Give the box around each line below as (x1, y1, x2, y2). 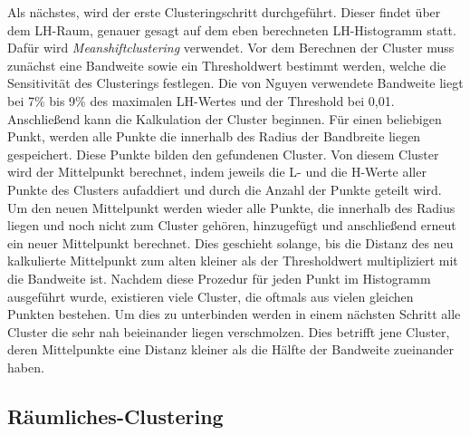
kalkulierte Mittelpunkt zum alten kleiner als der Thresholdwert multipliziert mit (7, 251, 458, 270)
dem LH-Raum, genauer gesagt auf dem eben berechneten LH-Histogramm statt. (7, 20, 456, 39)
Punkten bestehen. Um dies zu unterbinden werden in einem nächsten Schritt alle (7, 304, 461, 324)
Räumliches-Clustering (7, 401, 224, 430)
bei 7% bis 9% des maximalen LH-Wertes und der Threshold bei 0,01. (7, 91, 395, 110)
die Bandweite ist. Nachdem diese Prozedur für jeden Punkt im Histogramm (7, 268, 431, 287)
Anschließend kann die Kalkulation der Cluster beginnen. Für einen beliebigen (7, 109, 442, 128)
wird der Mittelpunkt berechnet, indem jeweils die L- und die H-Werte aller (7, 162, 427, 181)
